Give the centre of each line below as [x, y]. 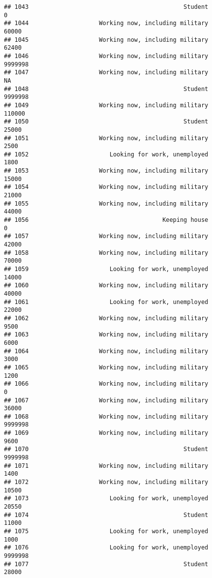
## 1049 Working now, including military [106, 105]
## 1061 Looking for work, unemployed [106, 302]
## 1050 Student [106, 122]
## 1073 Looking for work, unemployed [106, 499]
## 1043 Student [106, 7]
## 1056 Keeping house [106, 220]
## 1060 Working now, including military [106, 286]
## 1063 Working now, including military [106, 335]
